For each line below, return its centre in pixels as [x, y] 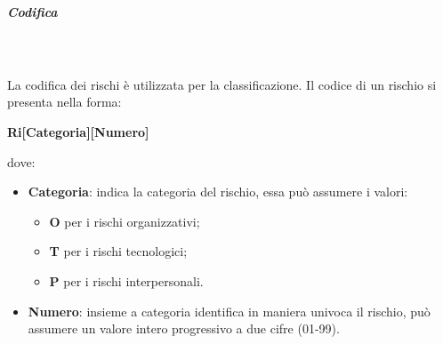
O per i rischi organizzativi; [125, 221]
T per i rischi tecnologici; [118, 251]
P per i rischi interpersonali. [126, 280]
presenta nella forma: [64, 102]
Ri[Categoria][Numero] [78, 131]
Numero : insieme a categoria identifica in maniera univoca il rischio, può [229, 311]
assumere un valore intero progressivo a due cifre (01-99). [184, 328]
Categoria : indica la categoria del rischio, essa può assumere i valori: [218, 192]
